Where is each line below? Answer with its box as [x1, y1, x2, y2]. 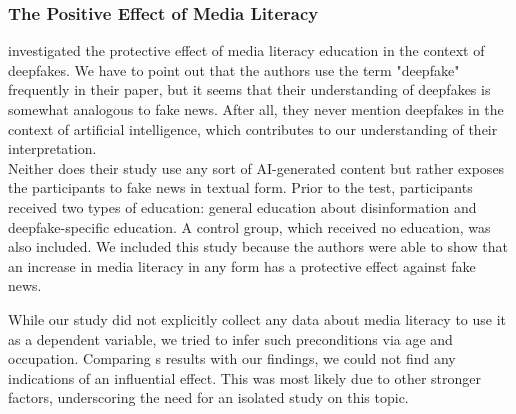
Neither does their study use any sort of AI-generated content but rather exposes [8, 157, 505, 178]
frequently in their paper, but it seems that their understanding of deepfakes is [8, 79, 491, 100]
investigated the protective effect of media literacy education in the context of [8, 40, 485, 61]
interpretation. [8, 138, 97, 159]
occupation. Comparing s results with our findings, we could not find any [8, 348, 456, 369]
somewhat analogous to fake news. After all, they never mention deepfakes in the [8, 99, 504, 119]
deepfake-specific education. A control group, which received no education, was [8, 216, 491, 237]
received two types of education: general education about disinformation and [8, 196, 477, 217]
